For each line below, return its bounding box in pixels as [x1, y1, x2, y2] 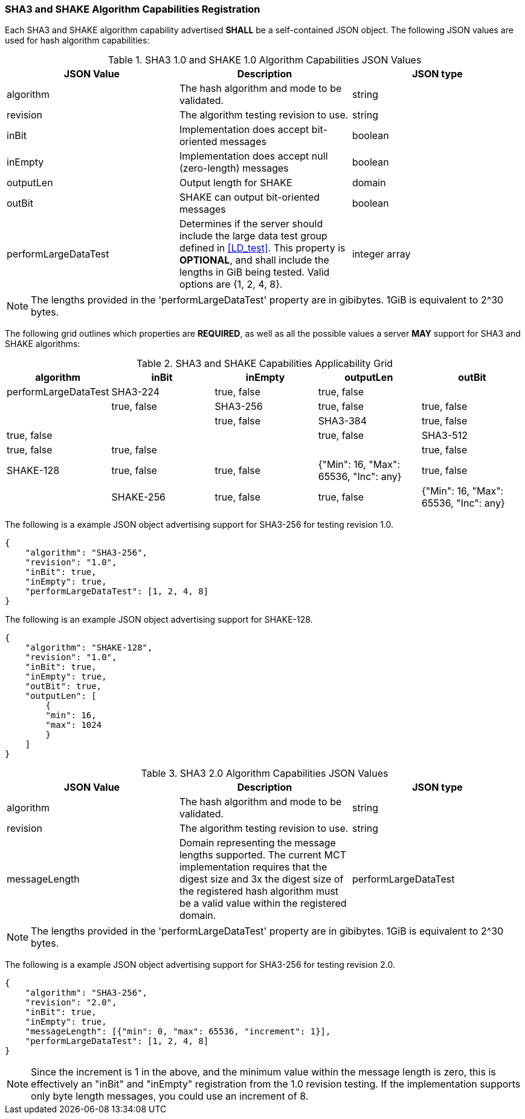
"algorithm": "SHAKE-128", [25, 643, 153, 653]
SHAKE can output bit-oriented [179, 191, 320, 204]
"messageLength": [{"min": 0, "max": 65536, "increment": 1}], [25, 1027, 331, 1037]
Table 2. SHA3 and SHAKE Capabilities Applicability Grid [136, 357, 393, 370]
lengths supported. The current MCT [179, 849, 347, 861]
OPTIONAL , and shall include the [179, 254, 329, 267]
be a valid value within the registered [179, 897, 347, 910]
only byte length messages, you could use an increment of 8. [31, 1090, 309, 1103]
